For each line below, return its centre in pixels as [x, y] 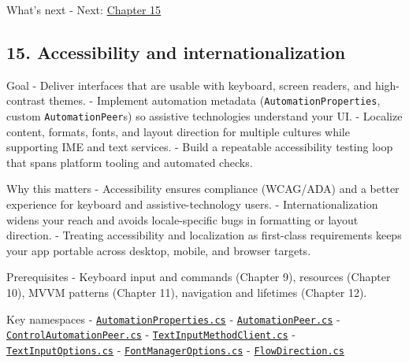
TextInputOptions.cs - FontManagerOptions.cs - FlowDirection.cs [175, 349]
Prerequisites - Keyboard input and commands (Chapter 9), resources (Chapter [199, 277]
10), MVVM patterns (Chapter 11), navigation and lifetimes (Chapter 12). [187, 293]
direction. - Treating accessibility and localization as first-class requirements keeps [204, 235]
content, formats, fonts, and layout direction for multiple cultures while [178, 131]
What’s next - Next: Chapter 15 [84, 9]
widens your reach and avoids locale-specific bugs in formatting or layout [182, 219]
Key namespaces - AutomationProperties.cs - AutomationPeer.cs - [173, 319]
